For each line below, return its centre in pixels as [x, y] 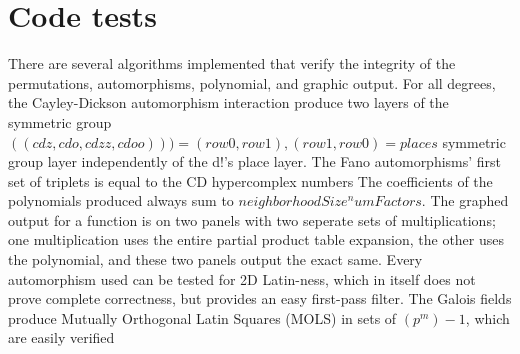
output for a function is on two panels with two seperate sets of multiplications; [252, 219]
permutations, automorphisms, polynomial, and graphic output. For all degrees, [252, 82]
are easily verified [61, 337]
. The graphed [465, 200]
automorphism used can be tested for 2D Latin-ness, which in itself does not [242, 278]
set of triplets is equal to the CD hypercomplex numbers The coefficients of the [250, 180]
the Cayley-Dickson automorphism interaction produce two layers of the [228, 102]
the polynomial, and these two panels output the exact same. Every [215, 259]
